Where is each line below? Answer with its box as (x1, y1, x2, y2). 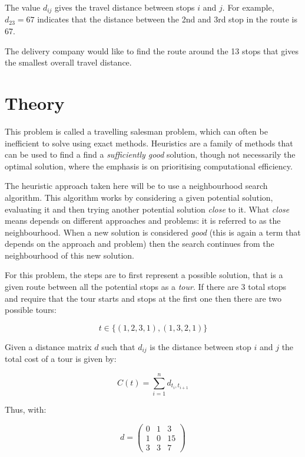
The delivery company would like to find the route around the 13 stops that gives (5, 44, 299, 57)
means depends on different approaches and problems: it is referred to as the (5, 214, 281, 227)
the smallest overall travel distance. (5, 56, 132, 68)
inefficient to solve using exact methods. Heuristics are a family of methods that (5, 136, 293, 149)
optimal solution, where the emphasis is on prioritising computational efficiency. (5, 159, 293, 172)
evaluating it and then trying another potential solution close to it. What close (5, 203, 290, 215)
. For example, (222, 1, 274, 13)
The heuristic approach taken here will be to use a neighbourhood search (5, 179, 268, 192)
